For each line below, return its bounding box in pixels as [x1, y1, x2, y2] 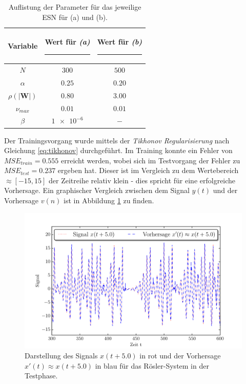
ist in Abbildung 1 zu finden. [64, 195, 154, 206]
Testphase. [25, 370, 58, 381]
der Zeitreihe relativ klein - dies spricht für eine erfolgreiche [49, 175, 236, 185]
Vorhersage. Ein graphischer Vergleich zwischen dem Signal [4, 185, 190, 196]
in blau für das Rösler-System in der [95, 360, 209, 371]
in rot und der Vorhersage [139, 350, 221, 361]
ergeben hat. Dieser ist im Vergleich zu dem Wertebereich [57, 165, 239, 176]
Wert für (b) [97, 36, 142, 47]
